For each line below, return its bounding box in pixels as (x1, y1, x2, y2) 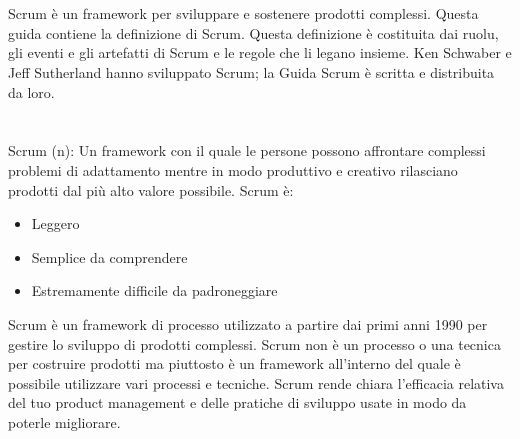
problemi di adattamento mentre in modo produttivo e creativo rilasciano (8, 159, 458, 180)
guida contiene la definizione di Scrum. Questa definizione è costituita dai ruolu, (8, 22, 499, 43)
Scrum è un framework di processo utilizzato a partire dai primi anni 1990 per (8, 313, 488, 334)
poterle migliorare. (8, 411, 121, 432)
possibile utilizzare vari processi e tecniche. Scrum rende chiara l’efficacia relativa (8, 372, 504, 393)
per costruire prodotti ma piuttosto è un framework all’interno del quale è (8, 353, 461, 374)
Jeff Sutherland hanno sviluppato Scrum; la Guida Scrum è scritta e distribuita (8, 61, 495, 82)
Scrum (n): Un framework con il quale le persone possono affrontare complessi (8, 140, 486, 161)
